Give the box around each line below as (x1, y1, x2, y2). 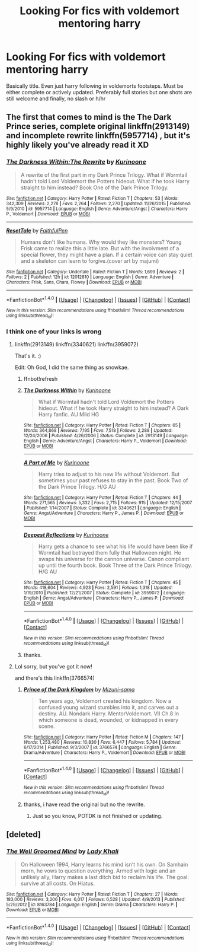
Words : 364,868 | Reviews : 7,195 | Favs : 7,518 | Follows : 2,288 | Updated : (23, 427, 173, 434)
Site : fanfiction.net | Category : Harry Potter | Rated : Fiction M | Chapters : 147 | (23, 734, 184, 740)
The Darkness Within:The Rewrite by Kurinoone (6, 158, 146, 166)
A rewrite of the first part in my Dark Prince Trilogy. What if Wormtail (20, 171, 188, 179)
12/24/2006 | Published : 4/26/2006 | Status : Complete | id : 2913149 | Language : (23, 432, 188, 438)
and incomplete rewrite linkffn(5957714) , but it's (6, 130, 191, 141)
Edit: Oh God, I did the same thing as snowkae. (14, 364, 129, 371)
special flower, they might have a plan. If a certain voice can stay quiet (20, 251, 192, 258)
